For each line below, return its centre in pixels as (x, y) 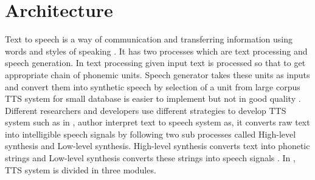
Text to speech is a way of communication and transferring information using (149, 39)
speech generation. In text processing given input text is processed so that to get (155, 63)
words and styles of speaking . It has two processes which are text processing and (156, 51)
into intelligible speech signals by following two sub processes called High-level (151, 134)
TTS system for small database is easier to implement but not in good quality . (153, 98)
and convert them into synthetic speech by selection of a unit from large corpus (153, 86)
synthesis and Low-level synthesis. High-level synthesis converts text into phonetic (157, 146)
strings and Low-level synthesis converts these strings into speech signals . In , (150, 158)
